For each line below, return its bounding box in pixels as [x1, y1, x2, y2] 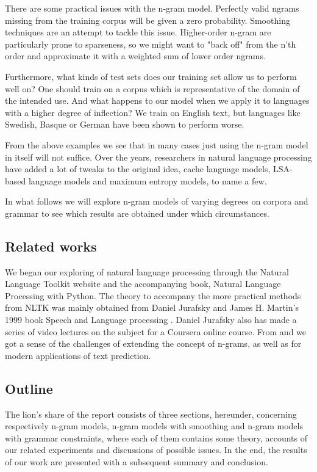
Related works [5, 236, 97, 255]
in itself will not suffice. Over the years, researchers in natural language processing [5, 150, 312, 163]
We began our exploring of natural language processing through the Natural [5, 265, 289, 278]
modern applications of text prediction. [5, 349, 151, 361]
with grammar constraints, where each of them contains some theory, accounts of [5, 431, 307, 444]
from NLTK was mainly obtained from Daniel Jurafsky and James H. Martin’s [5, 301, 299, 314]
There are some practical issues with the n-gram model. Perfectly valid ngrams [5, 2, 299, 14]
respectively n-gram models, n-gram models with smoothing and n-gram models [5, 419, 303, 432]
